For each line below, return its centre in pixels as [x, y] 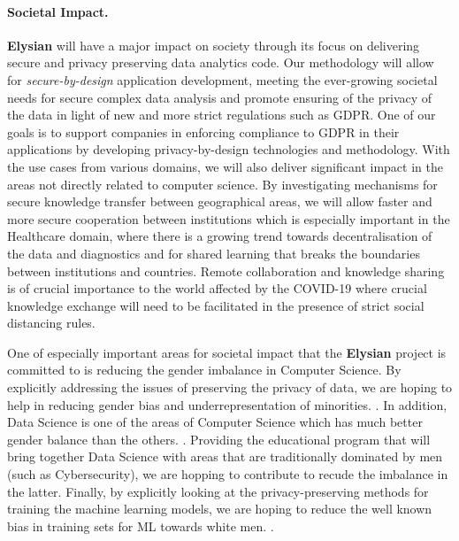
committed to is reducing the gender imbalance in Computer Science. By [204, 370]
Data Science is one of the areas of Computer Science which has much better [215, 422]
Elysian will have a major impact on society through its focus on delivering [214, 45]
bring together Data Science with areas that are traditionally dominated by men [225, 456]
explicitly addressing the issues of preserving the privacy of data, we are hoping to [230, 387]
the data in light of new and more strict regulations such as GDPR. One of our [222, 115]
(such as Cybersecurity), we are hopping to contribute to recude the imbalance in [228, 474]
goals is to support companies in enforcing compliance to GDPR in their [203, 131]
